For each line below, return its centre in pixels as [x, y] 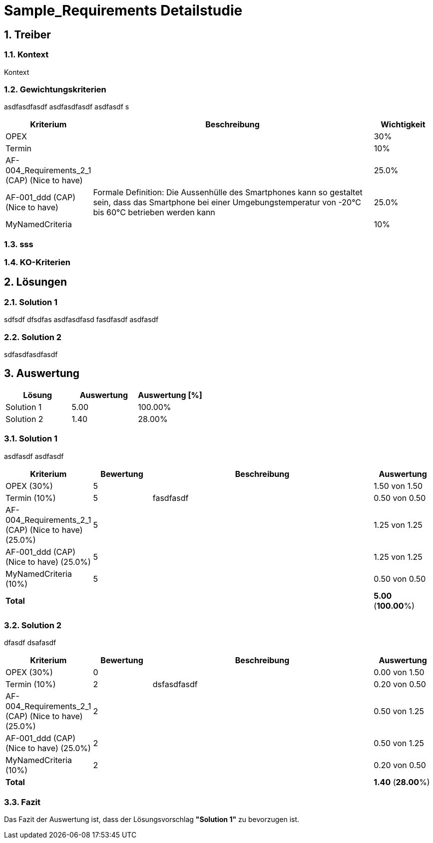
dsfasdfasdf [175, 684]
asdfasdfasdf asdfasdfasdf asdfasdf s [67, 107]
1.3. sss [19, 244]
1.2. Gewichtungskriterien [55, 89]
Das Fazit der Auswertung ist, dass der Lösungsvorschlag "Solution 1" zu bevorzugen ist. [152, 820]
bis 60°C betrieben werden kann [154, 212]
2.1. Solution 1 [31, 302]
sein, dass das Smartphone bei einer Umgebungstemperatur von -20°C [227, 203]
